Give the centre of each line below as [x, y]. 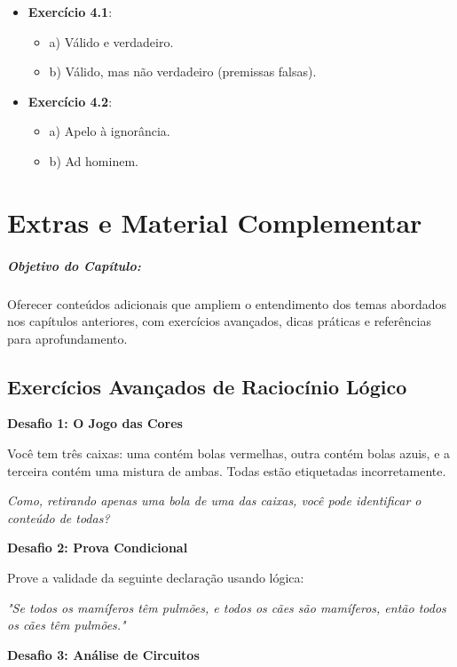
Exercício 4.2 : [70, 101]
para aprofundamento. [67, 338]
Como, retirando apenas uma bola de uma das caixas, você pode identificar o [214, 500]
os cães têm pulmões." [67, 625]
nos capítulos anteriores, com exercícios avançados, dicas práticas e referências [219, 321]
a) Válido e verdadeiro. [111, 41]
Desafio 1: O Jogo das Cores [95, 423]
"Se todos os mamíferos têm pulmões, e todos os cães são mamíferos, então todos [227, 607]
